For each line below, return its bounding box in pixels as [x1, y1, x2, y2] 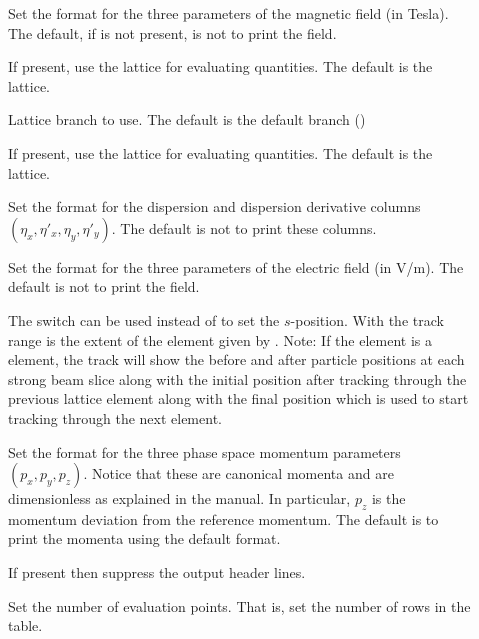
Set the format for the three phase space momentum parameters [8, 441, 401, 462]
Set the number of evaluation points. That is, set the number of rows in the [8, 595, 471, 616]
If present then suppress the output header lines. [8, 562, 306, 583]
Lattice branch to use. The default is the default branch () [8, 109, 366, 130]
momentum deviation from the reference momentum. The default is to [8, 508, 439, 529]
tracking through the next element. [8, 407, 222, 428]
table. [8, 615, 43, 636]
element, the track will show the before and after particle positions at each [8, 349, 465, 370]
